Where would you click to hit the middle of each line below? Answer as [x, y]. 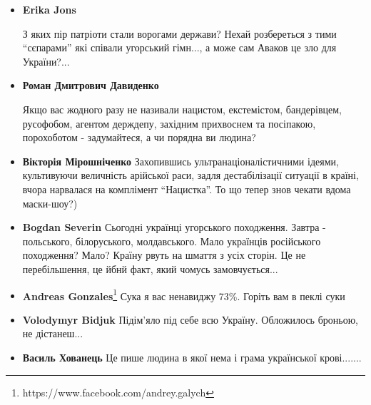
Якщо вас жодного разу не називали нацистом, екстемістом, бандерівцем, [182, 109]
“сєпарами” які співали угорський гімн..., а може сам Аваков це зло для [179, 47]
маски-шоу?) [50, 203]
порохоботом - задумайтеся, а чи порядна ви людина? [139, 137]
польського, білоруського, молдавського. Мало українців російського [172, 241]
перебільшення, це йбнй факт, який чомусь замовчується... [150, 268]
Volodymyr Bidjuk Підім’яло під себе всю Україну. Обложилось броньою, [190, 319]
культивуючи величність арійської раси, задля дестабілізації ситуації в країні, [190, 175]
